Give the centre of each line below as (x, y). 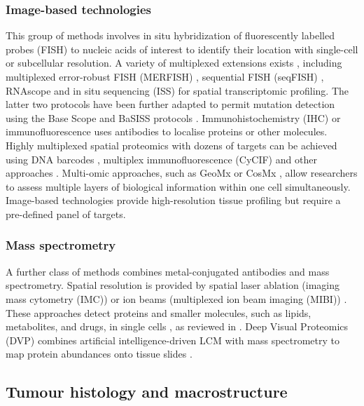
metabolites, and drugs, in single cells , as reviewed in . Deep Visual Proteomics (177, 326)
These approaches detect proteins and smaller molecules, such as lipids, (159, 312)
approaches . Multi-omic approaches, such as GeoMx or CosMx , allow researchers (182, 173)
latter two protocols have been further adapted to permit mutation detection (170, 104)
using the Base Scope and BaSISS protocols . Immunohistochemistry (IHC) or (173, 117)
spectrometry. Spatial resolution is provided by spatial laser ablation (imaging (173, 285)
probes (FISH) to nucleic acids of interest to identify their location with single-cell (182, 49)
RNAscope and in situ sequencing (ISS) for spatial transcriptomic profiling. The (177, 90)
